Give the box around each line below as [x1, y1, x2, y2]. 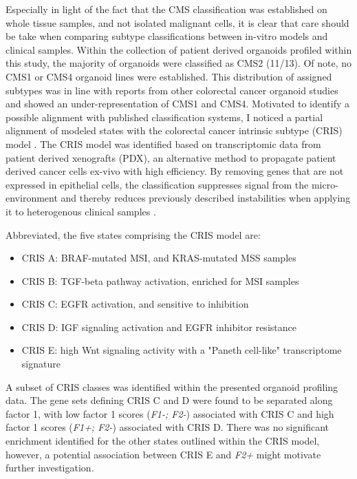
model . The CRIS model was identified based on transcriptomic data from [6, 136, 321, 151]
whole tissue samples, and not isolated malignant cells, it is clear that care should [6, 15, 349, 30]
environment [6, 191, 58, 205]
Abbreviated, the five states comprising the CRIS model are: [6, 227, 261, 242]
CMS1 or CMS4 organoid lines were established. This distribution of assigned [6, 69, 332, 83]
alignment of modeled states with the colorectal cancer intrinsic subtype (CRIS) [6, 123, 343, 138]
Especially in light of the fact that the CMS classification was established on [6, 2, 327, 16]
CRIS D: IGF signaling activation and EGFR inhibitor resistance [21, 319, 296, 334]
